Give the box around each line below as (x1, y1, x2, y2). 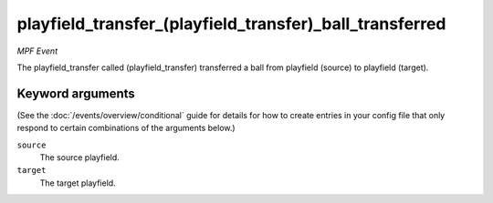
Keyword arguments (16, 86, 136, 101)
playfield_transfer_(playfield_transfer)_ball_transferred (16, 14, 446, 34)
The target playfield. (39, 178, 116, 188)
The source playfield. (39, 152, 121, 163)
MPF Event (16, 46, 58, 56)
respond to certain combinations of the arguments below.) (16, 123, 236, 134)
